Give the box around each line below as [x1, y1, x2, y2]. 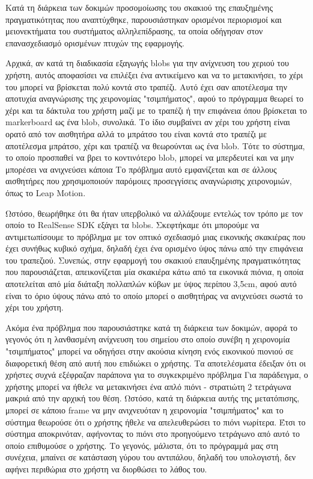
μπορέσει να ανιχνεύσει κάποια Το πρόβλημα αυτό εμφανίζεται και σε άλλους [5, 162, 277, 175]
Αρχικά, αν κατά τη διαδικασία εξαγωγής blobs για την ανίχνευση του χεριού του [5, 57, 289, 69]
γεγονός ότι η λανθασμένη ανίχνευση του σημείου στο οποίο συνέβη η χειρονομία [5, 333, 290, 345]
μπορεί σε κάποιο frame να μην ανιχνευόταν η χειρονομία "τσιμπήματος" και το [5, 404, 284, 416]
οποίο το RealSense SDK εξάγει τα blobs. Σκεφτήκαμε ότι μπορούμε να [5, 218, 260, 231]
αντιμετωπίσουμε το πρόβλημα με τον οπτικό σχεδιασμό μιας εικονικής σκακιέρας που [5, 230, 306, 243]
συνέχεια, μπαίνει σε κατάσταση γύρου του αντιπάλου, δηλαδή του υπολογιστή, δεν [5, 451, 296, 463]
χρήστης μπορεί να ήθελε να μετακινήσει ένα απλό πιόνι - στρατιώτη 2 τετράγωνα [5, 380, 291, 392]
